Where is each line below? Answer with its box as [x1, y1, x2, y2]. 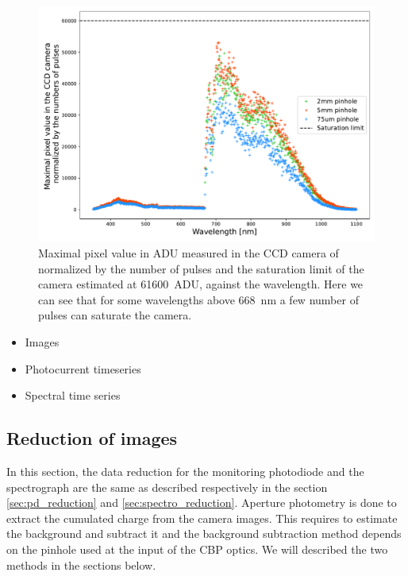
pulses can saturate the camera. [38, 307, 192, 323]
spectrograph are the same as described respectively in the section [6, 478, 328, 495]
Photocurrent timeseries [25, 360, 141, 377]
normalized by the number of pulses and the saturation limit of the [38, 260, 364, 276]
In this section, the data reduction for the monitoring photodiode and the [6, 463, 364, 480]
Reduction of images [6, 426, 178, 450]
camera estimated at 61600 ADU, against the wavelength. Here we [38, 276, 364, 292]
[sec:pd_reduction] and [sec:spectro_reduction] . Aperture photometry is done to [6, 494, 397, 511]
